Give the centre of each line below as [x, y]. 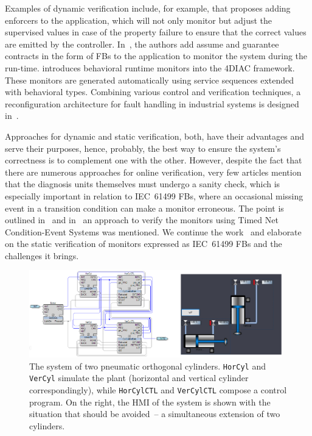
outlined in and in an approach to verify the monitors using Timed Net [142, 220]
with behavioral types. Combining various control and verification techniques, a [153, 92]
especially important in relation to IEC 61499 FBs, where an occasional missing [154, 195]
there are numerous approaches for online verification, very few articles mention [153, 172]
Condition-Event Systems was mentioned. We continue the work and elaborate [153, 231]
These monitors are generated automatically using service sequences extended [150, 80]
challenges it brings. [42, 255]
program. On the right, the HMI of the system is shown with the [150, 402]
